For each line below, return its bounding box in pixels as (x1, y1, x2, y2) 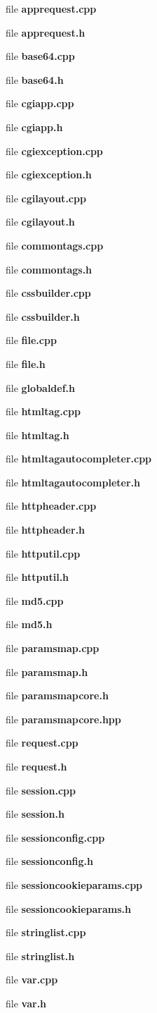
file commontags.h (6, 262, 93, 276)
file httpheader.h (6, 522, 86, 537)
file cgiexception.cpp (6, 143, 103, 158)
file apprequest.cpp (6, 1, 97, 16)
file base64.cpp (6, 49, 75, 63)
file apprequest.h (6, 25, 86, 39)
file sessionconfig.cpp (6, 830, 105, 845)
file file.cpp (6, 333, 57, 348)
